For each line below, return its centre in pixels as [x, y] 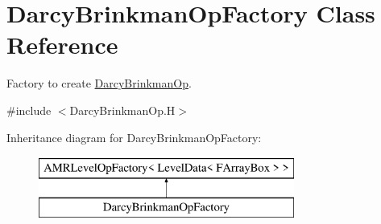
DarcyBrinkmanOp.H [122, 110]
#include [29, 110]
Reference [62, 45]
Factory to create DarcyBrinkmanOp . [99, 83]
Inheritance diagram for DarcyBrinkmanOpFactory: [134, 137]
